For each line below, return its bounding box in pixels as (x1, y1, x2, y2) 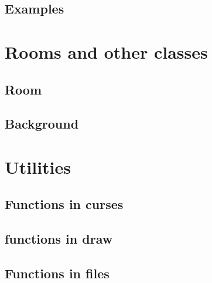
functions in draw (5, 230, 113, 248)
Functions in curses (5, 195, 124, 213)
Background (5, 114, 79, 133)
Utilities (5, 154, 71, 178)
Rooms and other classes (5, 39, 208, 63)
